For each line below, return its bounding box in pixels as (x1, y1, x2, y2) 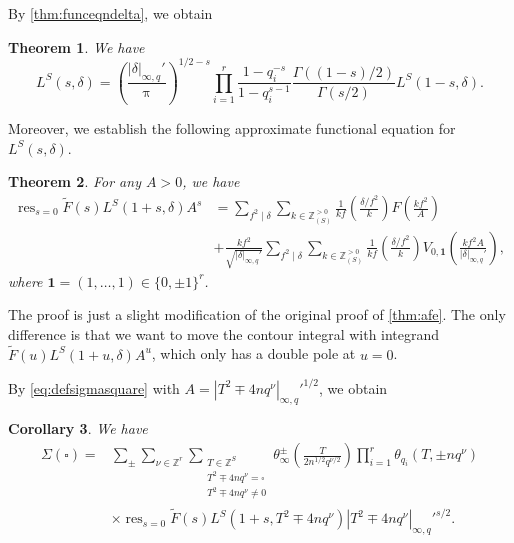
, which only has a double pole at (151, 343, 356, 364)
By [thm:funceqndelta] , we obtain (8, 3, 213, 23)
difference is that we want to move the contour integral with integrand (8, 323, 440, 344)
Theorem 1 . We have (8, 36, 145, 57)
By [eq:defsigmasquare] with (8, 377, 180, 398)
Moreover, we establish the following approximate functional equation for (8, 118, 456, 139)
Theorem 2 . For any (8, 171, 141, 192)
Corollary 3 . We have (8, 418, 148, 439)
